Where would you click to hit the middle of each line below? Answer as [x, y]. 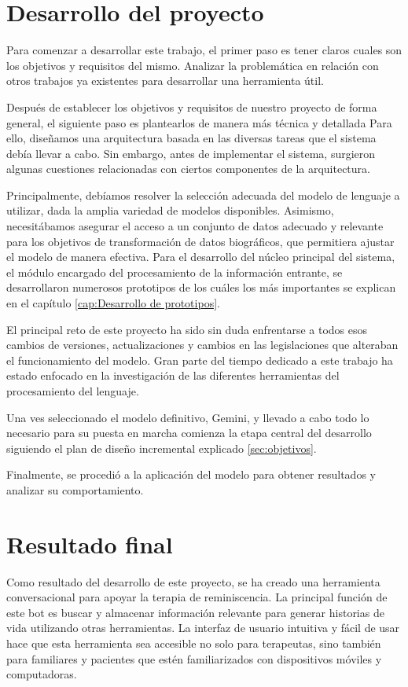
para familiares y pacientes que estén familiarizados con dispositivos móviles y [194, 658]
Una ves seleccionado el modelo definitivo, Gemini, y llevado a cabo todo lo [188, 417]
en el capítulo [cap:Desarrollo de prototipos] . [113, 303]
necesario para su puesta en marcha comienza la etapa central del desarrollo [189, 433]
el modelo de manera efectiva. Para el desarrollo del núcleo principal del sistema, [201, 257]
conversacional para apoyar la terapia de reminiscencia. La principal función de [197, 597]
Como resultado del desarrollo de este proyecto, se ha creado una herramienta [193, 581]
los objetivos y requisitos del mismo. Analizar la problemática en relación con [193, 65]
